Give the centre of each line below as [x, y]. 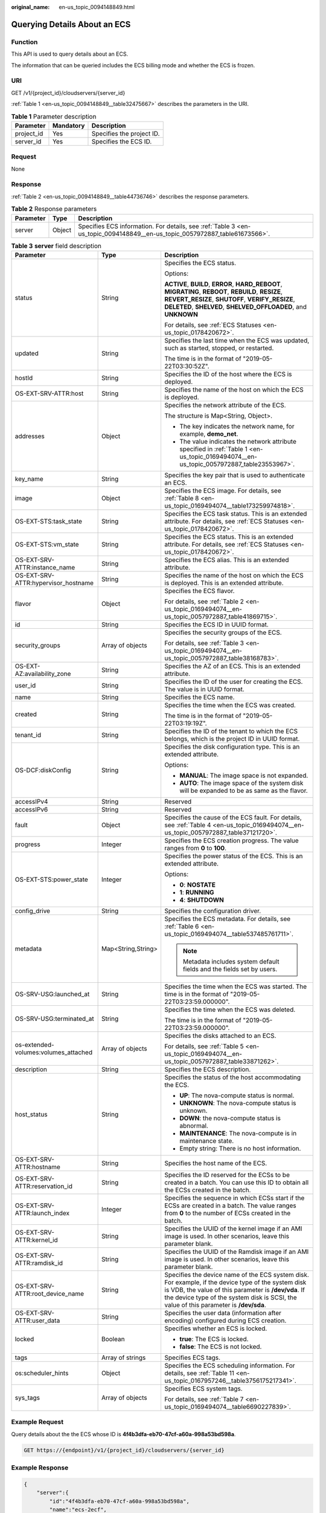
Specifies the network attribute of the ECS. [225, 405]
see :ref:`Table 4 [188, 825]
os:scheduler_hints [42, 1373]
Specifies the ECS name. [200, 697]
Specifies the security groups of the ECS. [223, 632]
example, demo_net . [209, 434]
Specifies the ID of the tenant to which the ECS [231, 731]
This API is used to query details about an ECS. [70, 54]
